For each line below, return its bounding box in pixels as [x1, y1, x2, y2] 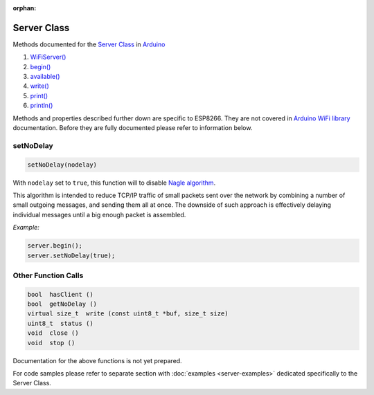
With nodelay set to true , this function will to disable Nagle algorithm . [12, 178, 216, 187]
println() [30, 101, 53, 110]
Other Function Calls [12, 270, 84, 280]
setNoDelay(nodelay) [27, 160, 97, 169]
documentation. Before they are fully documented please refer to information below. [12, 124, 253, 132]
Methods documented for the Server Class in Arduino [12, 40, 166, 48]
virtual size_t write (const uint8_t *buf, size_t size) [27, 310, 229, 318]
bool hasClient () [27, 291, 93, 298]
